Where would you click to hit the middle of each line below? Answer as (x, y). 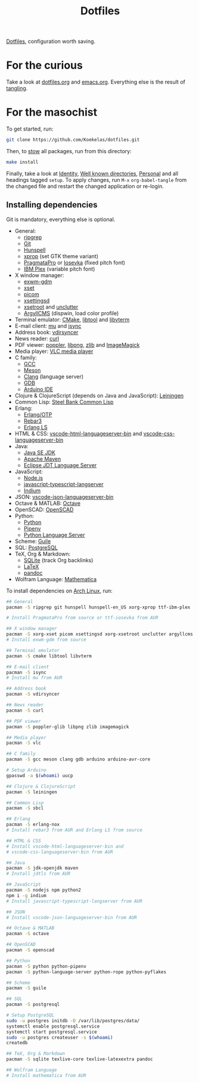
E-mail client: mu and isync (48, 325)
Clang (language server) (54, 376)
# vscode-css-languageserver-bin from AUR (60, 852)
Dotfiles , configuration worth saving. (51, 41)
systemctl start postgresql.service (52, 1032)
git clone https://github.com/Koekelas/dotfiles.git (73, 140)
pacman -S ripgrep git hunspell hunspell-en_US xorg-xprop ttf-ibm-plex (98, 607)
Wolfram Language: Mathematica (56, 579)
